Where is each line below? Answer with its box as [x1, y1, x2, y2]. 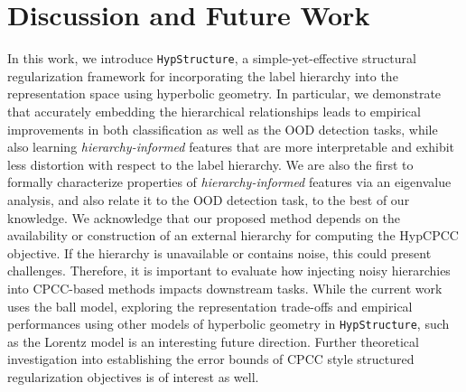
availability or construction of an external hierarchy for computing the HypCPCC [7, 226, 459, 245]
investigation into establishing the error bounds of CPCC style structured [7, 350, 415, 369]
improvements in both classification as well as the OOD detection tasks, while [7, 119, 438, 138]
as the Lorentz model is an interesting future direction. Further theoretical [7, 331, 419, 350]
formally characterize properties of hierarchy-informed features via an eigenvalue [7, 173, 452, 191]
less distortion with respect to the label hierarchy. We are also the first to [7, 154, 414, 173]
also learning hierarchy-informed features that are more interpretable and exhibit [7, 137, 455, 156]
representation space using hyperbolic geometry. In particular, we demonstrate [7, 84, 442, 103]
